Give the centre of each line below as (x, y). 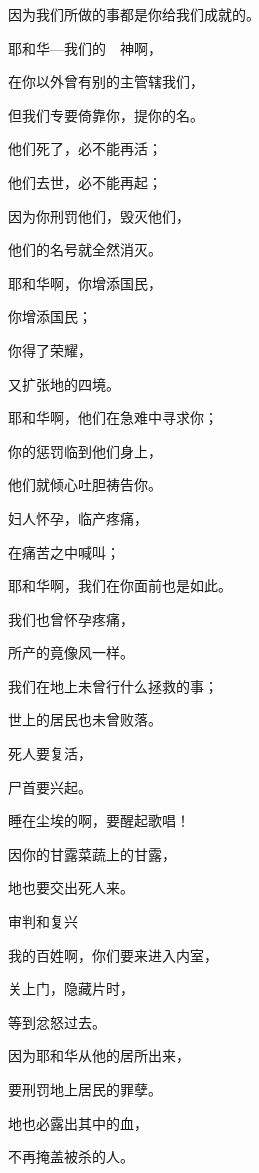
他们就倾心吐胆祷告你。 (85, 484)
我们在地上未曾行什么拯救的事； (113, 685)
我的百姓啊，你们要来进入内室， (113, 954)
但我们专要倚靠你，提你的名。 (106, 114)
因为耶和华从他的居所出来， (99, 1055)
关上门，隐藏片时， (71, 988)
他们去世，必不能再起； (85, 181)
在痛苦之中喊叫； (64, 551)
